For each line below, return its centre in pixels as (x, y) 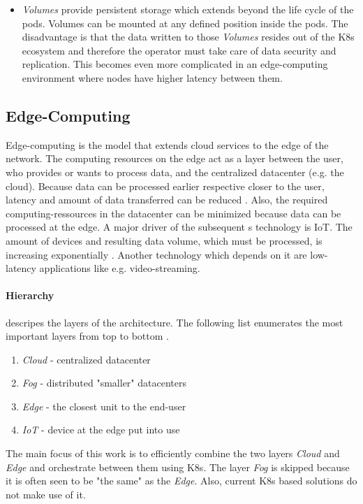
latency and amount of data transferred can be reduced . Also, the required (167, 200)
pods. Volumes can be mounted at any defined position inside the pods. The (185, 23)
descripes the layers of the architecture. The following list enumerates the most (175, 322)
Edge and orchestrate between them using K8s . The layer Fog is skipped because (178, 467)
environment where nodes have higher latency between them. (152, 77)
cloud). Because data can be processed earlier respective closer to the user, (165, 186)
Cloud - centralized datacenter (86, 359)
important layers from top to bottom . (87, 336)
